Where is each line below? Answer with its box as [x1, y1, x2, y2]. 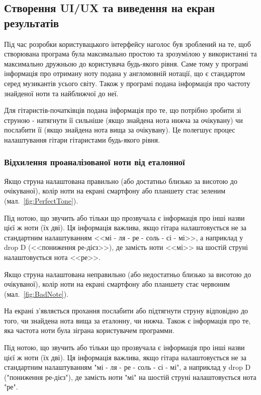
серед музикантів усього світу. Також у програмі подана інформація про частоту [4, 78, 250, 88]
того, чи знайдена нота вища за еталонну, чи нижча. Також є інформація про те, [4, 315, 251, 325]
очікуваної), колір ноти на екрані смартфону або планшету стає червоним [4, 279, 230, 289]
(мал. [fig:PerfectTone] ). [4, 195, 78, 206]
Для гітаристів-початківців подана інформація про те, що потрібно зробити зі [4, 105, 241, 115]
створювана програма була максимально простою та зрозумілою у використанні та [4, 48, 257, 59]
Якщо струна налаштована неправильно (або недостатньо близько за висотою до [4, 269, 251, 279]
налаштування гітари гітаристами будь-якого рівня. [4, 134, 160, 145]
